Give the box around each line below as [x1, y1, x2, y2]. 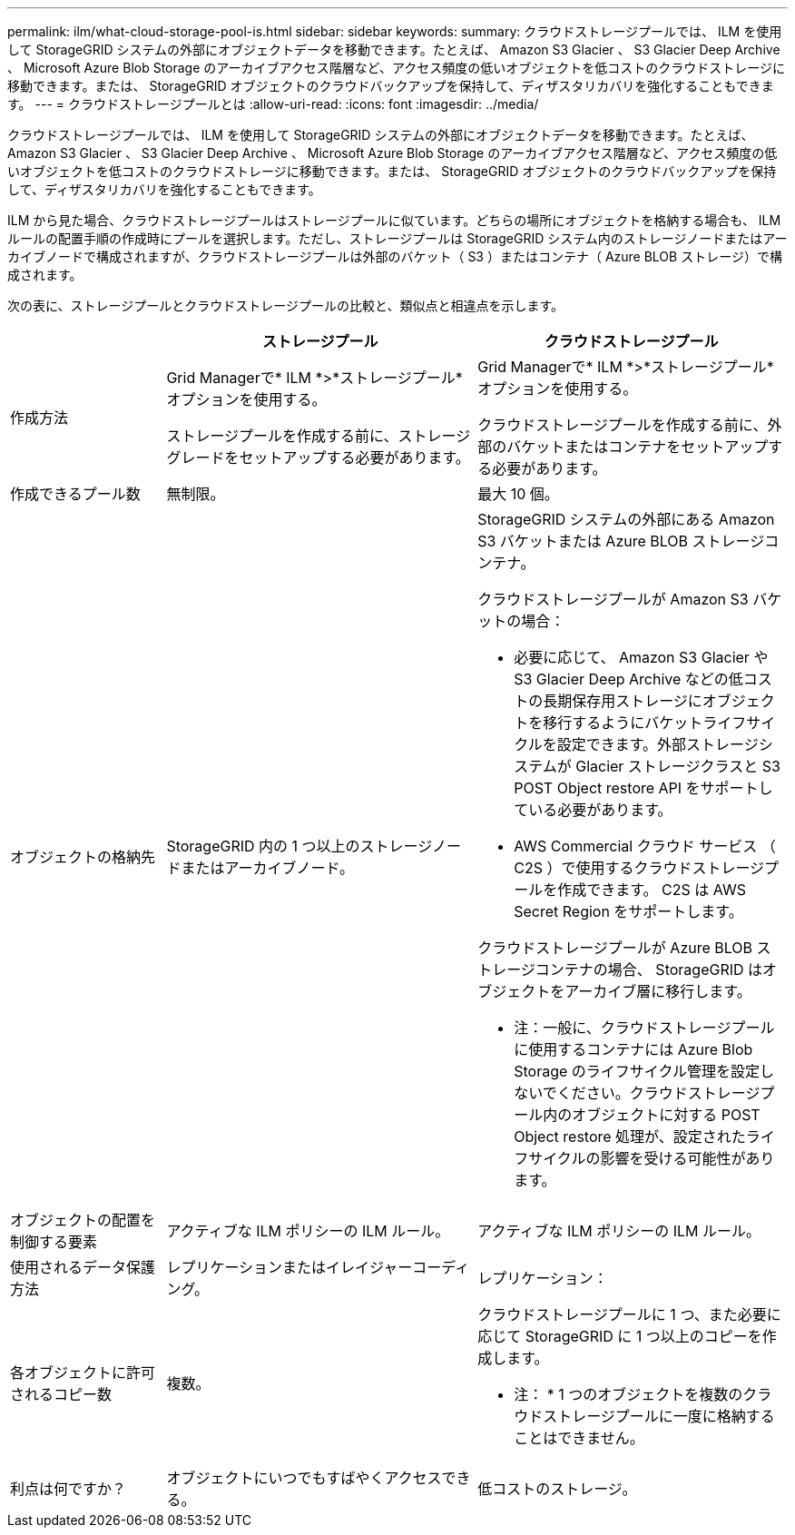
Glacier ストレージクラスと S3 [575, 757, 780, 775]
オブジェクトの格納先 [10, 848, 156, 866]
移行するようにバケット [543, 713, 703, 732]
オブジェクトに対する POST [572, 1106, 761, 1124]
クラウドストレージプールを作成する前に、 [477, 416, 768, 434]
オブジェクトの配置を [10, 1211, 156, 1229]
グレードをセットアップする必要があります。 [166, 448, 470, 467]
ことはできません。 [514, 1429, 644, 1447]
